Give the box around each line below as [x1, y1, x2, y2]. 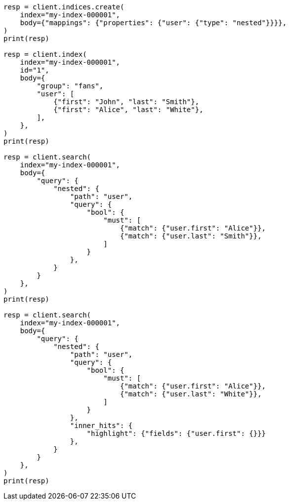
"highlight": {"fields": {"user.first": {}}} [86, 429, 266, 437]
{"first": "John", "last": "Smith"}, [53, 98, 200, 106]
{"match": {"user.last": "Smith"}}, [120, 232, 262, 240]
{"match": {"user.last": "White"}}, [120, 390, 262, 398]
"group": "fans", [37, 82, 104, 90]
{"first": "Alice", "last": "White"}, [53, 106, 204, 114]
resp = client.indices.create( [3, 3, 124, 11]
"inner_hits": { [70, 422, 133, 429]
